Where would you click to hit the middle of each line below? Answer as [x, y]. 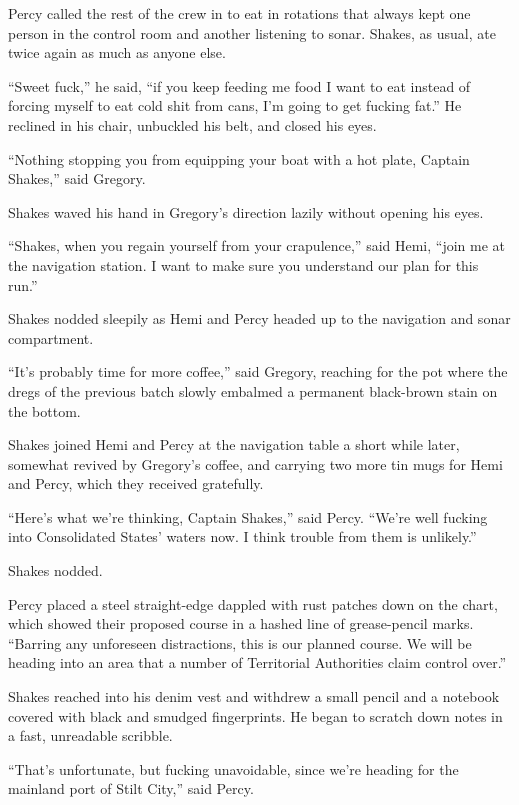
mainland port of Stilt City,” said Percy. [131, 788]
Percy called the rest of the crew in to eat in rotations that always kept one [239, 13]
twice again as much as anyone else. [117, 52]
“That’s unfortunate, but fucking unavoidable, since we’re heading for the [233, 768]
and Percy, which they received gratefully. [136, 483]
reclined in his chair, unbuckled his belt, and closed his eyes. [192, 124]
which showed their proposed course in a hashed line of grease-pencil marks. [241, 623]
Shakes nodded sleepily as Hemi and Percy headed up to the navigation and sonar [259, 318]
